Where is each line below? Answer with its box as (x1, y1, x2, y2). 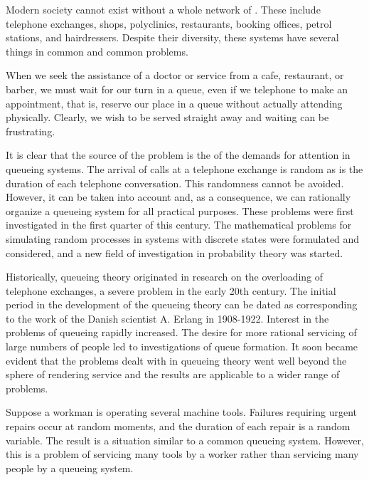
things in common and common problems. (6, 43, 188, 58)
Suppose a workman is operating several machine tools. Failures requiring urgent (6, 405, 357, 419)
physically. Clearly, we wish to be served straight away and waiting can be (6, 110, 329, 125)
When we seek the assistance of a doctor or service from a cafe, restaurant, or (6, 68, 344, 83)
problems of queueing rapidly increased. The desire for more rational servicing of (6, 325, 357, 340)
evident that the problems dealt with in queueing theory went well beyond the (6, 353, 347, 367)
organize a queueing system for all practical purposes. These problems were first (6, 203, 354, 218)
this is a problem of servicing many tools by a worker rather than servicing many (6, 447, 359, 461)
